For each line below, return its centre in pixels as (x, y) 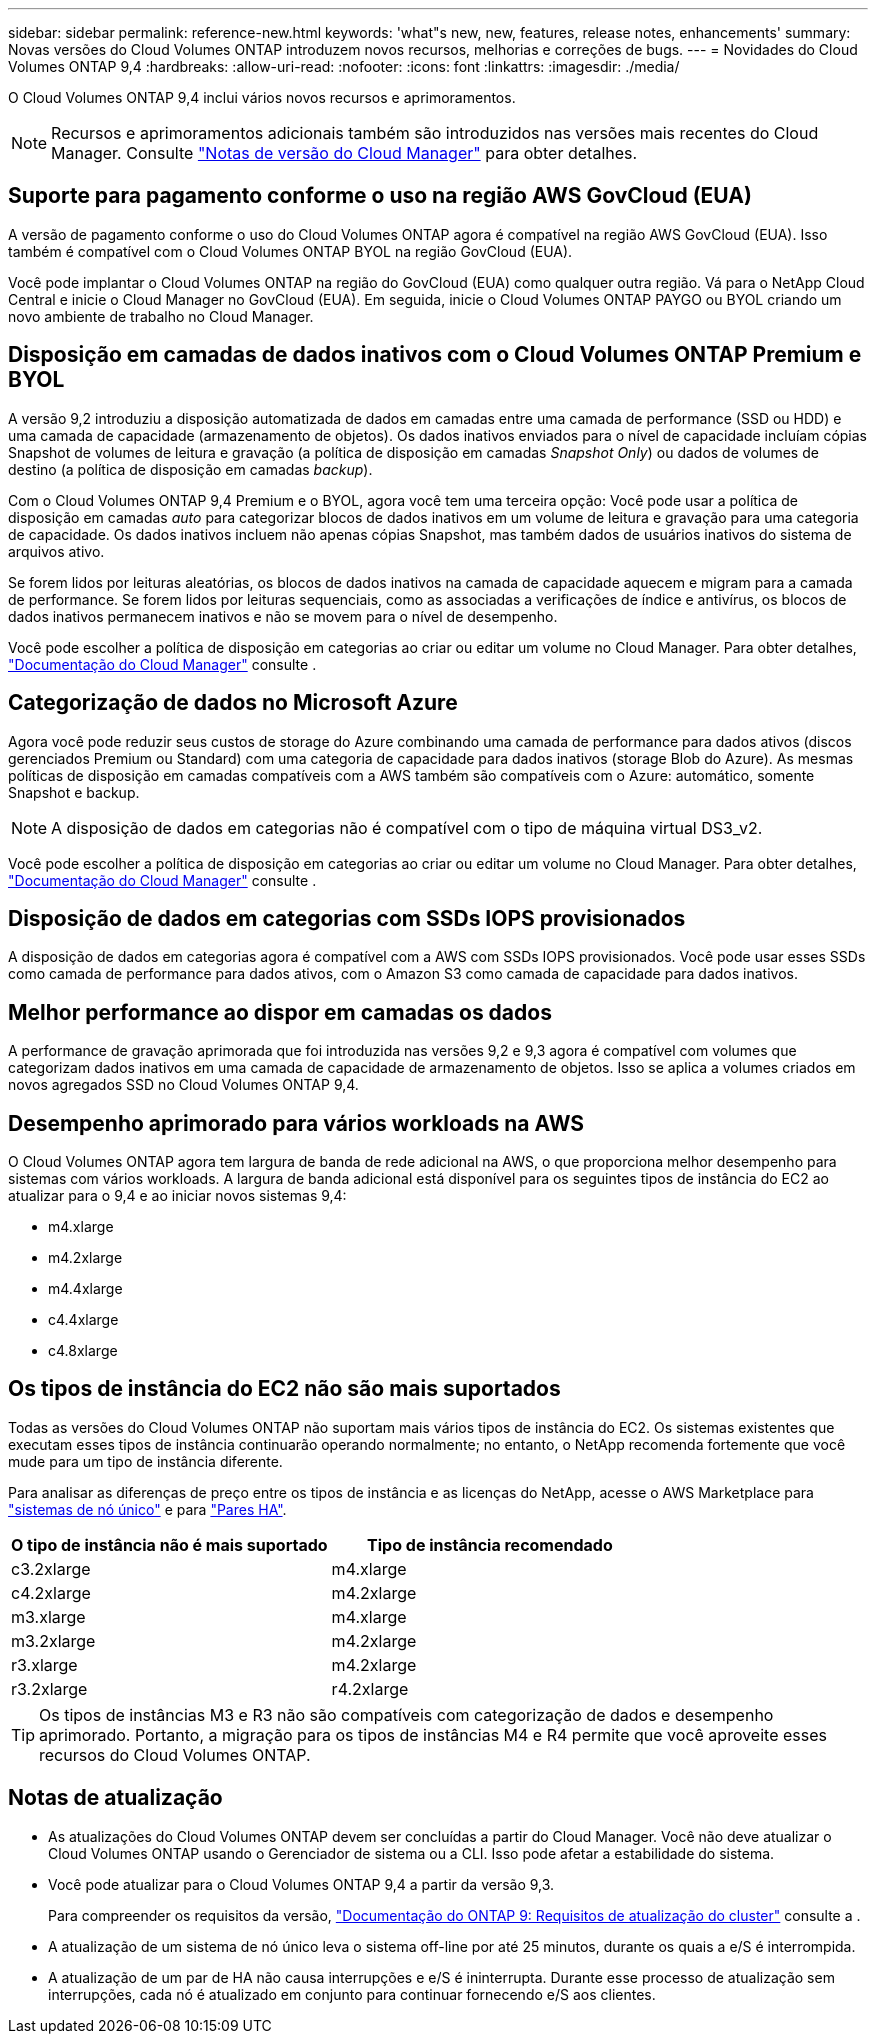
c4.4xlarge (83, 1320)
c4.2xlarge (51, 1592)
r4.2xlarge (370, 1688)
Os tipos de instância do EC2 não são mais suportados (284, 1389)
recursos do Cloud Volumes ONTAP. (175, 1754)
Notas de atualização (115, 1798)
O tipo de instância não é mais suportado (169, 1544)
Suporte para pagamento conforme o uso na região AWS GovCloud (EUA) (380, 196)
